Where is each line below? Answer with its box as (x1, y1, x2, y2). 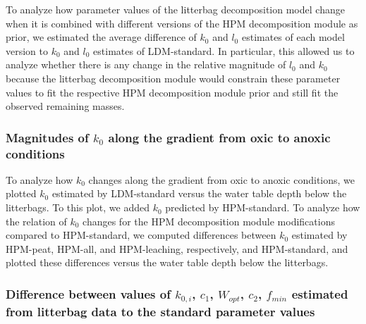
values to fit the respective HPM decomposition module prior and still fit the (6, 85, 338, 99)
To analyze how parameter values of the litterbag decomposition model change (6, 2, 345, 16)
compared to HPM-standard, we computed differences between (6, 228, 276, 242)
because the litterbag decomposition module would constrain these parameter (6, 70, 341, 85)
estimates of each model (241, 30, 345, 44)
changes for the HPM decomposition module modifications (83, 213, 335, 228)
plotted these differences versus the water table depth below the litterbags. (6, 255, 329, 270)
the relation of (6, 213, 67, 228)
